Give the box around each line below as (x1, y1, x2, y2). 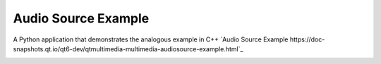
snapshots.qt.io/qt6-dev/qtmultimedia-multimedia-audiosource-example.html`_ (13, 44, 243, 53)
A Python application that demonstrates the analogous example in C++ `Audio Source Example (13, 35, 289, 44)
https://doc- (289, 35, 325, 44)
